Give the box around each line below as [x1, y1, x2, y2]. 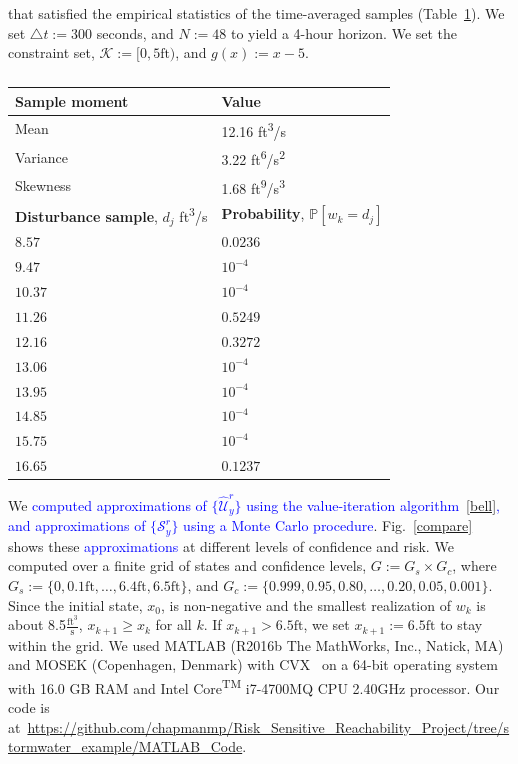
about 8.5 [8, 614, 66, 635]
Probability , [221, 203, 305, 224]
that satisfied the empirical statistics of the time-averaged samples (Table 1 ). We [8, 3, 505, 23]
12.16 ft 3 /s [221, 117, 287, 141]
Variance [15, 146, 68, 167]
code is [8, 697, 50, 718]
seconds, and [96, 22, 174, 43]
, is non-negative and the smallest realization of [161, 594, 451, 615]
